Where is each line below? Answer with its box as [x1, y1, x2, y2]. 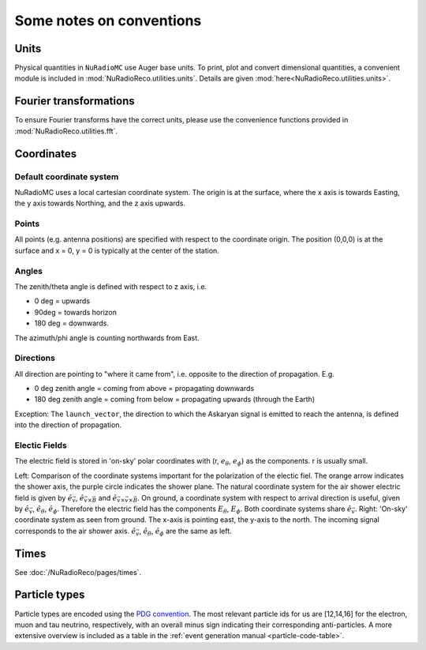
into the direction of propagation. [14, 420, 122, 430]
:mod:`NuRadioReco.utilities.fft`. [14, 126, 118, 136]
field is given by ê [14, 493, 73, 502]
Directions [14, 352, 55, 363]
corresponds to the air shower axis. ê [14, 526, 136, 535]
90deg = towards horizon [34, 307, 118, 317]
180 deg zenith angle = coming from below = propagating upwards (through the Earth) [34, 395, 316, 404]
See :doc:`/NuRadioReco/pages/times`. [14, 567, 142, 577]
